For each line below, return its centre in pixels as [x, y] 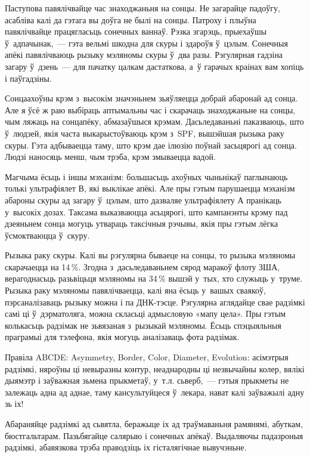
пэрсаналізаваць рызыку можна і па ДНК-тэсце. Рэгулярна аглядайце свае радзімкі [155, 302]
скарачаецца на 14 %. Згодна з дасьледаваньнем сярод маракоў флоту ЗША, [142, 266]
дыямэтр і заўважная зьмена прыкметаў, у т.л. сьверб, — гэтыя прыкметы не [147, 380]
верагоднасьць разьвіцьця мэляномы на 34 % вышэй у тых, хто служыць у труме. [154, 278]
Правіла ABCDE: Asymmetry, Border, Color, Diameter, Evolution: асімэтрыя [147, 357]
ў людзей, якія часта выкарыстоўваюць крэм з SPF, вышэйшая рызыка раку [145, 133]
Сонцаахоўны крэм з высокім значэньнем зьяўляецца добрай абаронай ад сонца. [151, 98]
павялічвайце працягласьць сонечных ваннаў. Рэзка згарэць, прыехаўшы [136, 31]
